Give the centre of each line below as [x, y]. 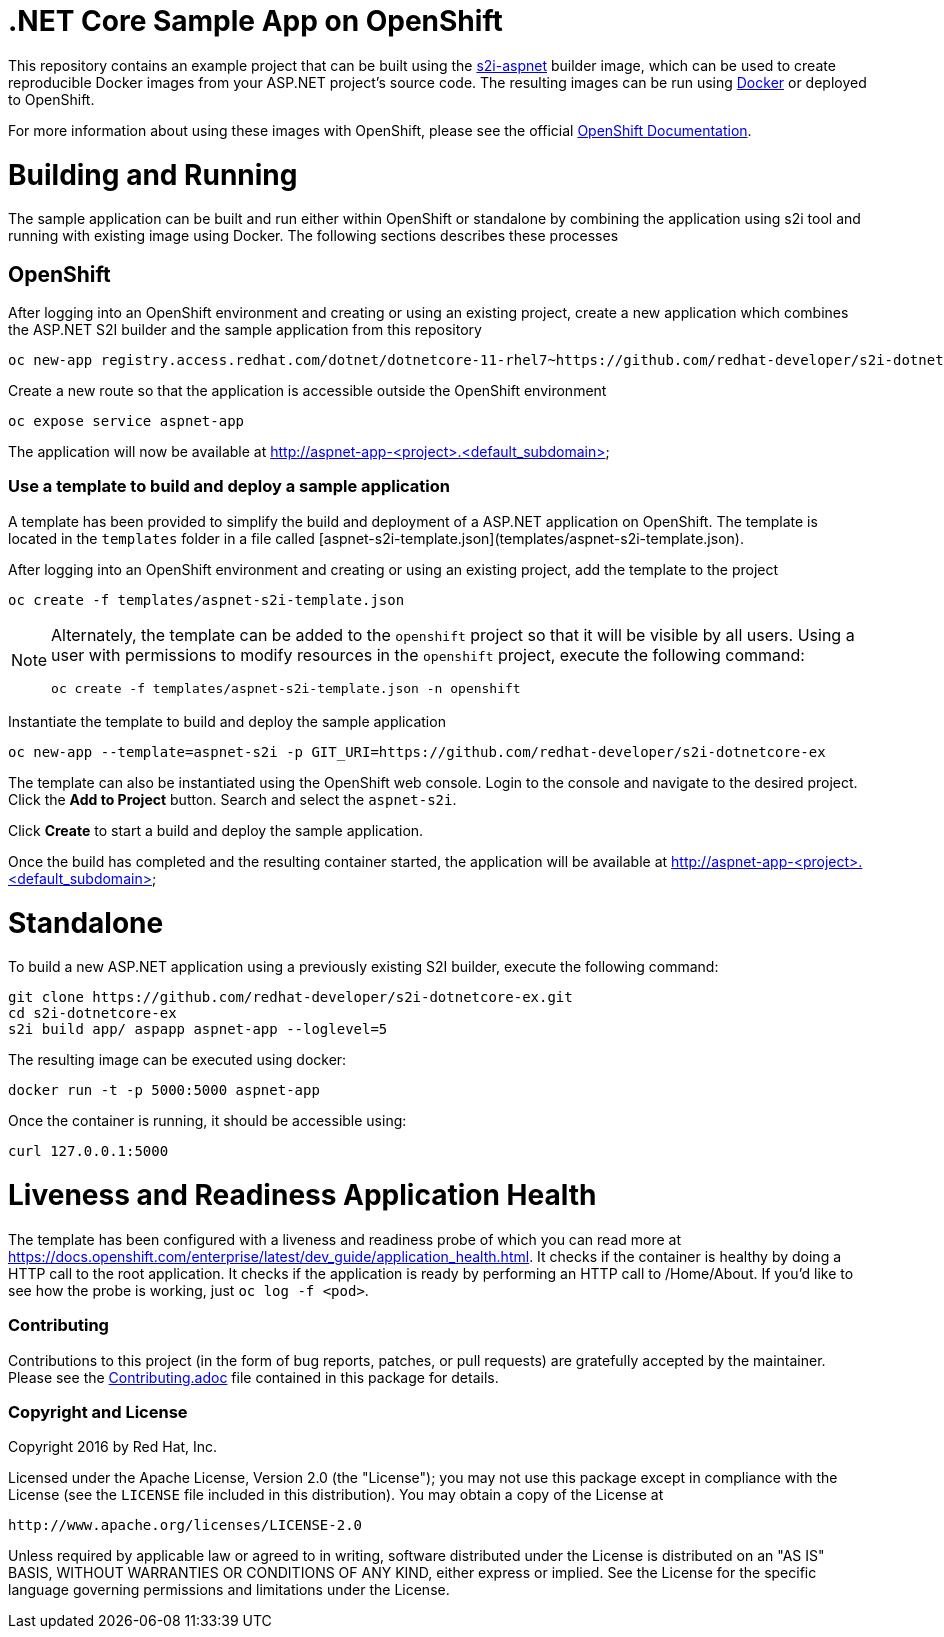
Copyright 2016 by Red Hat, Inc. [113, 1447]
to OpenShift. [51, 99]
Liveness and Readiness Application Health [302, 1195]
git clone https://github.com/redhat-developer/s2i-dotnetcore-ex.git [290, 997]
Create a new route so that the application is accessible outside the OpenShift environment [307, 391]
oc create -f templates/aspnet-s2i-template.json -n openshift [286, 688]
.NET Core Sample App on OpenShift [255, 21]
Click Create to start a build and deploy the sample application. [216, 830]
